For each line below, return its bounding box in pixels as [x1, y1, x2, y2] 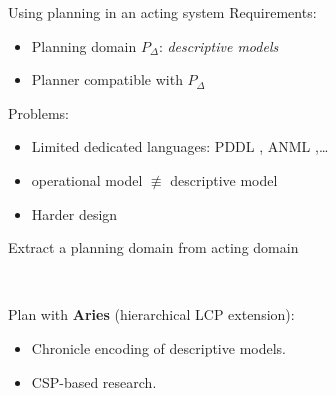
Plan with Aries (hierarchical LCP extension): [8, 304, 295, 325]
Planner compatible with [31, 69, 183, 90]
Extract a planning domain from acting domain [8, 237, 299, 258]
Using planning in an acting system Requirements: [8, 2, 317, 22]
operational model [31, 169, 143, 190]
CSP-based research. [31, 371, 157, 392]
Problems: [8, 102, 69, 123]
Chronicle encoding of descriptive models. [31, 337, 286, 358]
